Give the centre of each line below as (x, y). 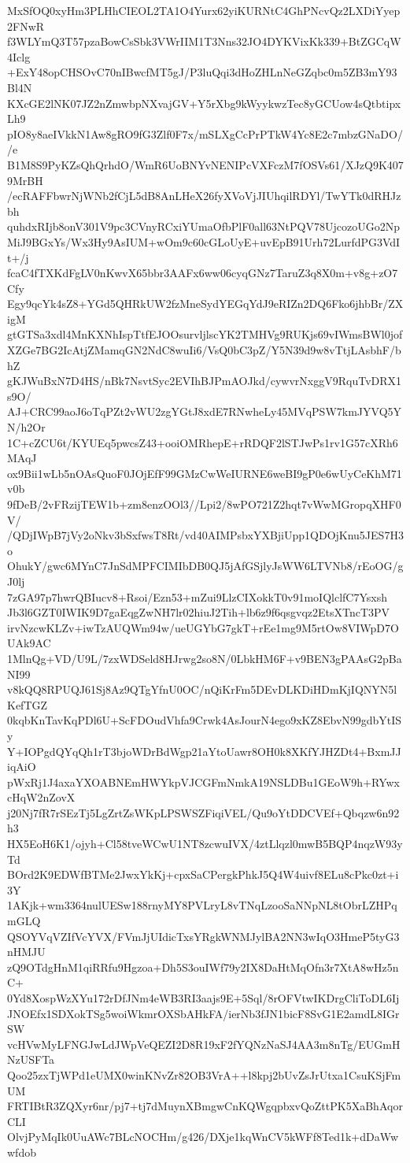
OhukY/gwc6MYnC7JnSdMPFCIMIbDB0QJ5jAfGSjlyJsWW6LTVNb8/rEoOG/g (205, 566)
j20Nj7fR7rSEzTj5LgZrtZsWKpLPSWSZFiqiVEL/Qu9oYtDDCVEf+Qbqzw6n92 (203, 812)
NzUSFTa (31, 1059)
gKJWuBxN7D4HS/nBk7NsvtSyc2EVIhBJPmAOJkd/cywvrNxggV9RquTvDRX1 (205, 381)
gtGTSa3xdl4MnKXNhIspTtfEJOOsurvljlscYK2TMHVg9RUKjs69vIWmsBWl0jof (205, 334)
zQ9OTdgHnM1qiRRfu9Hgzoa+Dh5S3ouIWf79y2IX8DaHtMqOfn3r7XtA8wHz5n (203, 967)
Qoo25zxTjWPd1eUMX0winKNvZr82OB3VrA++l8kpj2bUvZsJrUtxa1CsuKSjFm (204, 1074)
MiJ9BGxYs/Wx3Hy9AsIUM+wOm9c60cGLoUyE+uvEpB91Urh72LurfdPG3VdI (204, 241)
